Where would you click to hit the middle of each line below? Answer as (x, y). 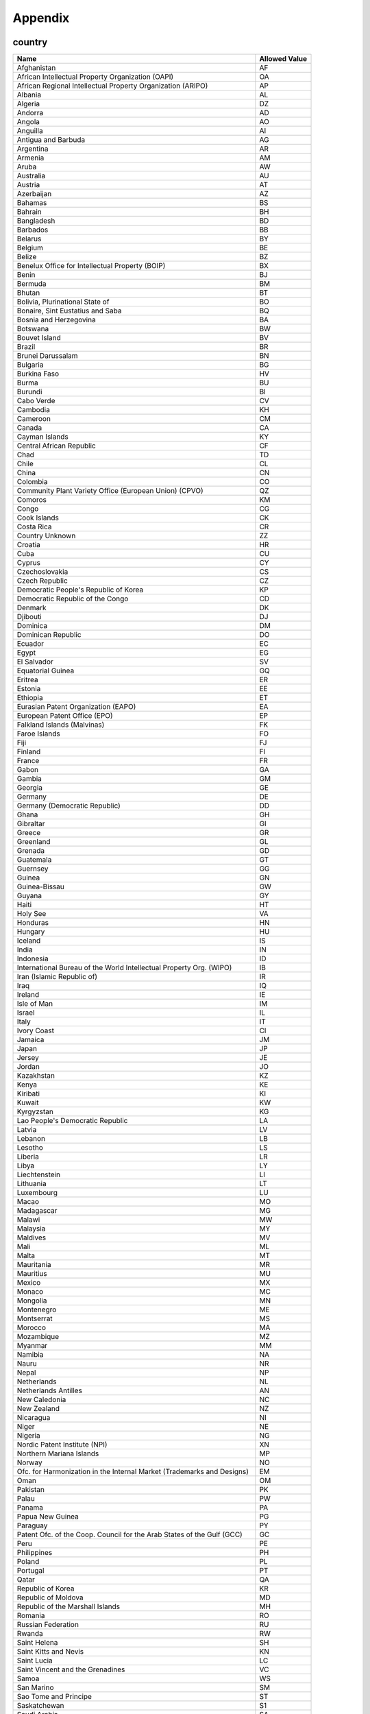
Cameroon (34, 419)
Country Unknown (46, 536)
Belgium (30, 248)
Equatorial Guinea (46, 671)
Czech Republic (42, 581)
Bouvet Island (39, 338)
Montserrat (35, 1318)
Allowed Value (283, 59)
